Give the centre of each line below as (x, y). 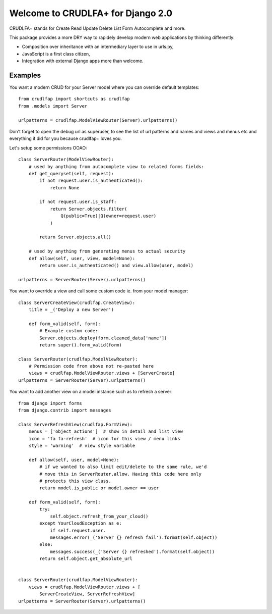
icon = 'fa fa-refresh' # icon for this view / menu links (105, 439)
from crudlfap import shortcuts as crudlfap (74, 99)
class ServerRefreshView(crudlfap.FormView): (76, 424)
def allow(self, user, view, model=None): (82, 258)
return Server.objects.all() (76, 237)
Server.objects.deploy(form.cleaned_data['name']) (103, 338)
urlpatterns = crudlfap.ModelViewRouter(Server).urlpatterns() (98, 120)
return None (65, 188)
